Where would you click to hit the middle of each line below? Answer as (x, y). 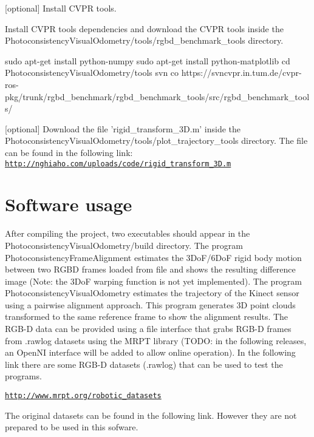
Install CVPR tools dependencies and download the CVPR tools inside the (144, 28)
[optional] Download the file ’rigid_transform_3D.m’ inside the (123, 128)
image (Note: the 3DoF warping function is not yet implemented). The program (154, 281)
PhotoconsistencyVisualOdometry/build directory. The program (124, 245)
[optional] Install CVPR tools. (61, 8)
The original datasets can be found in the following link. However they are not (151, 415)
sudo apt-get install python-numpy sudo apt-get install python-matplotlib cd (148, 60)
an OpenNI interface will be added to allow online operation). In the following (150, 352)
